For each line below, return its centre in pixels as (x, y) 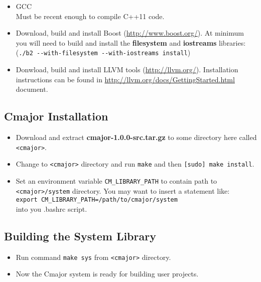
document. (32, 89)
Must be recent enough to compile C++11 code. (90, 16)
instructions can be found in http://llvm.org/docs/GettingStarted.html (125, 79)
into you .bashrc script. (51, 208)
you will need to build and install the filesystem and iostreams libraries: (131, 42)
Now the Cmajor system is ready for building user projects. (107, 274)
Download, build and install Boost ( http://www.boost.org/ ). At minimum (130, 33)
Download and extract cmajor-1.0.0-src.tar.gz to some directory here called (136, 137)
